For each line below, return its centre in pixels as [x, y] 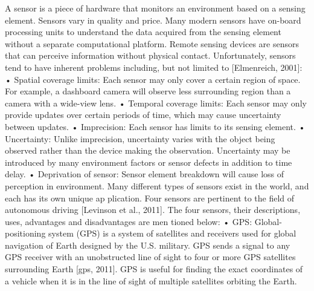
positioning [25, 233]
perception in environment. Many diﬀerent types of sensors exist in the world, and [157, 185]
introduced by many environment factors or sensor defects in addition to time [149, 162]
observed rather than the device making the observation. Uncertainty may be [148, 150]
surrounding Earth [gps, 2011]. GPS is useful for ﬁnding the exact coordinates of [154, 269]
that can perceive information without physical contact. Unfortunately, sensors [150, 55]
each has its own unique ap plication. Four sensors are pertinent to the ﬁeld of [150, 198]
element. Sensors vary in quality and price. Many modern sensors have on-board [153, 20]
